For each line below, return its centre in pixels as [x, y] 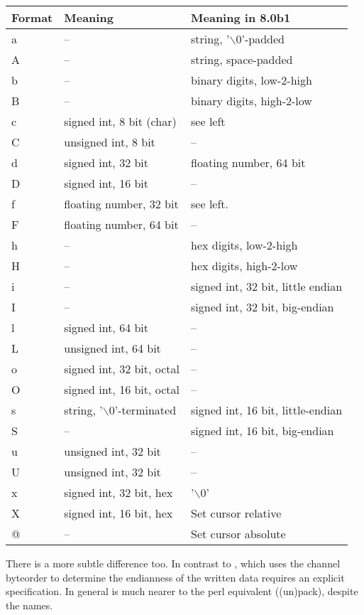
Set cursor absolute [238, 534]
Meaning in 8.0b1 [241, 17]
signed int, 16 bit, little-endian [267, 410]
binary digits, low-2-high [252, 80]
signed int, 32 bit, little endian [267, 286]
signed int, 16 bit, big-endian [263, 430]
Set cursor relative [236, 513]
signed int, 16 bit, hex [118, 513]
